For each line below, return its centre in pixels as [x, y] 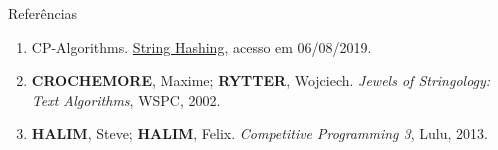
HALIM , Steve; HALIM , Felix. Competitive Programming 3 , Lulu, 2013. [259, 133]
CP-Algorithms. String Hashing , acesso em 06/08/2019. [201, 46]
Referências [43, 13]
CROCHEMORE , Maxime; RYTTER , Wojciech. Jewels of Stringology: [261, 80]
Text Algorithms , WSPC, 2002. [126, 99]
